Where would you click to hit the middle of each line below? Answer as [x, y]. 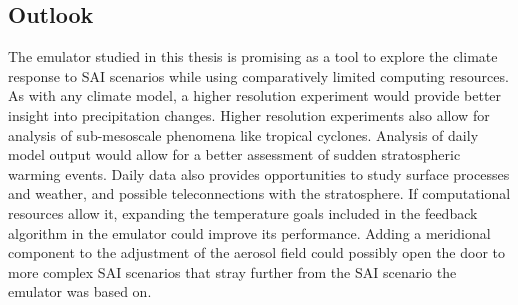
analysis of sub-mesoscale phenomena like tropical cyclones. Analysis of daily [243, 134]
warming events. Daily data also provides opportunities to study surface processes [259, 173]
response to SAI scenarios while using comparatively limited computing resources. [258, 75]
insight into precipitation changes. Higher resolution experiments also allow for [249, 114]
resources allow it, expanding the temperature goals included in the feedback [243, 212]
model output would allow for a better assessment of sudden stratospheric [234, 154]
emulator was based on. [80, 291]
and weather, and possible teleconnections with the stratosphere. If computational [259, 193]
